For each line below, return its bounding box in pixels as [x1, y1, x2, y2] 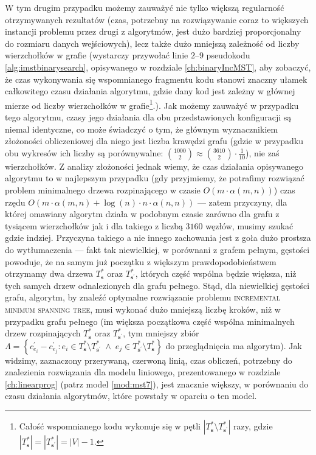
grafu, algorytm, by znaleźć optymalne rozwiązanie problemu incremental [5, 291, 281, 304]
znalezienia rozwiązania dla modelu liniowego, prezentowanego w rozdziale [5, 366, 281, 378]
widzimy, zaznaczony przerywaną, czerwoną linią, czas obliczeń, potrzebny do [5, 353, 292, 366]
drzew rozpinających [5, 327, 81, 339]
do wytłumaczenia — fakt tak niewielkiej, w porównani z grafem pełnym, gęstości [5, 243, 310, 255]
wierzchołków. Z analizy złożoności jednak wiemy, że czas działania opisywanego [5, 159, 304, 172]
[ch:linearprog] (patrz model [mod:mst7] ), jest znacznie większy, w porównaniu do [5, 377, 309, 390]
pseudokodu [206, 49, 250, 61]
